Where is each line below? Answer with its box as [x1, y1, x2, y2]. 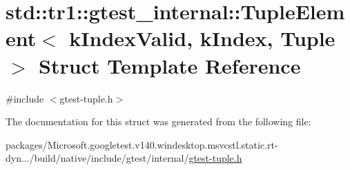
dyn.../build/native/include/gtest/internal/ [6, 151, 189, 165]
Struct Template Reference [39, 51, 301, 79]
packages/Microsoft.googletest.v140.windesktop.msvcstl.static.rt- [6, 137, 278, 151]
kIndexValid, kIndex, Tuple [69, 24, 336, 52]
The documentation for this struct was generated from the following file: [6, 114, 311, 129]
